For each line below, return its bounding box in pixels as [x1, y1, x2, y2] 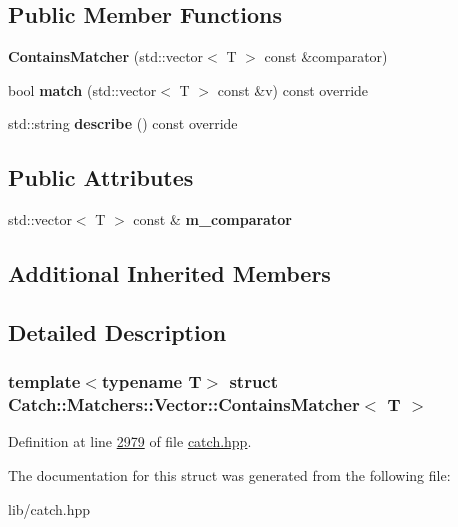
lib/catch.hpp [8, 498, 91, 519]
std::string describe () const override [8, 113, 238, 134]
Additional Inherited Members [8, 258, 331, 289]
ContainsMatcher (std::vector [8, 46, 204, 67]
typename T [101, 369, 202, 394]
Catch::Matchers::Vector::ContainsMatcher [8, 392, 360, 417]
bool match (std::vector [8, 79, 157, 100]
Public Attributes [8, 162, 194, 193]
